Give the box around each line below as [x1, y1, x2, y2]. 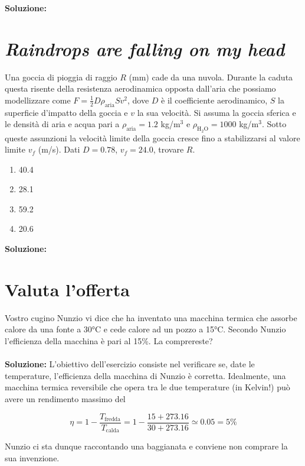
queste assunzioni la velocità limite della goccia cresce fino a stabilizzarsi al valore [5, 131, 300, 144]
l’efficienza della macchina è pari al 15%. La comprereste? [5, 334, 213, 347]
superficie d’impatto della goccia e [5, 106, 128, 118]
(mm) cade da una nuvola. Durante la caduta [129, 70, 293, 83]
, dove [127, 93, 149, 106]
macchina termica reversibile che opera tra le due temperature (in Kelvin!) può [5, 381, 290, 393]
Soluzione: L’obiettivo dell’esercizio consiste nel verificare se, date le [5, 358, 255, 370]
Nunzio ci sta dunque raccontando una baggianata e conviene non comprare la [5, 440, 288, 452]
